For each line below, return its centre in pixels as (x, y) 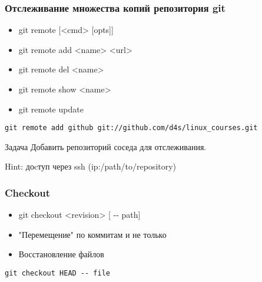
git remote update (51, 109)
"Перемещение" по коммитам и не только (92, 234)
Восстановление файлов (61, 254)
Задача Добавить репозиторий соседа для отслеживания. (106, 146)
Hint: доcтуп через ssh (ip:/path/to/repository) (91, 166)
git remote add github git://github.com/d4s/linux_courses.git (131, 128)
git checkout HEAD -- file (57, 273)
